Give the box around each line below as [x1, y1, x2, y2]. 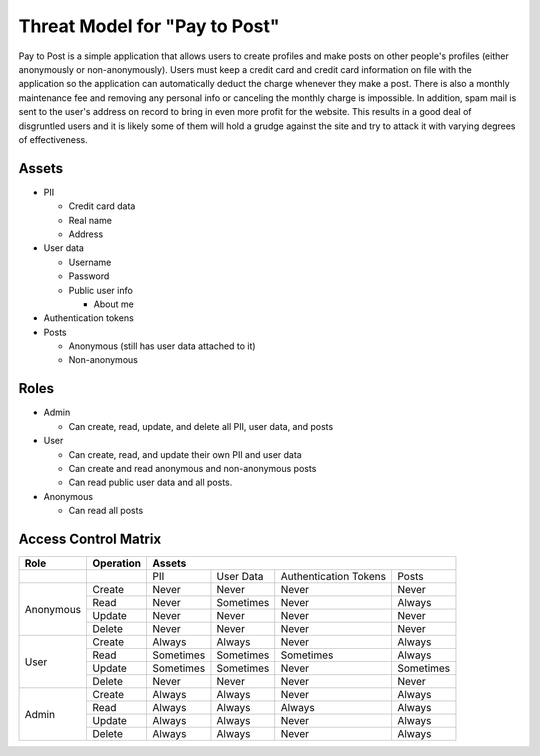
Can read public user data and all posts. [68, 476, 233, 489]
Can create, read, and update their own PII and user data [68, 448, 302, 460]
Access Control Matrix [18, 530, 162, 547]
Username [68, 256, 112, 268]
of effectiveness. [18, 133, 89, 145]
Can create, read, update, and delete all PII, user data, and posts [68, 420, 334, 432]
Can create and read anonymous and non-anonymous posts [68, 462, 317, 474]
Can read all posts [68, 505, 144, 517]
